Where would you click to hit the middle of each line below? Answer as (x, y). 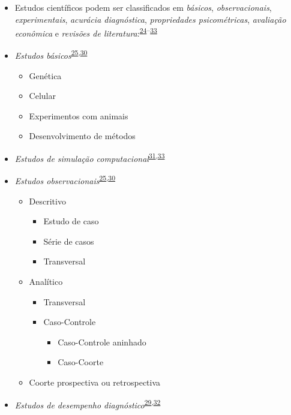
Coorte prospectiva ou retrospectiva (95, 382)
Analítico (46, 281)
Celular (42, 96)
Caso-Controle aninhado (102, 342)
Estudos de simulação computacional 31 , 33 (90, 157)
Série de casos (69, 241)
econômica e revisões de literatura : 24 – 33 (86, 32)
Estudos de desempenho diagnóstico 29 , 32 (88, 404)
